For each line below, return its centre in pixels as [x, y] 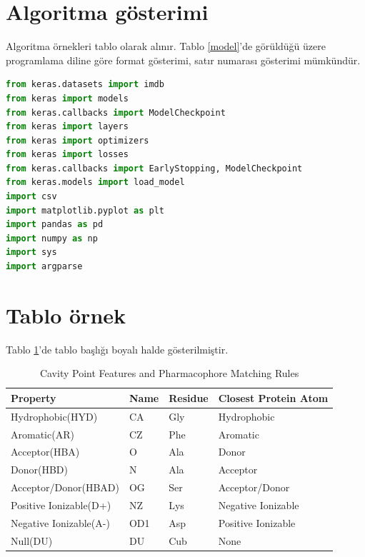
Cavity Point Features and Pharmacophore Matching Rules [169, 373]
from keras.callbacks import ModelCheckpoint [116, 112]
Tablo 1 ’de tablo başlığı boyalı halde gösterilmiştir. [117, 349]
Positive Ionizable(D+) [61, 505]
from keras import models [67, 98]
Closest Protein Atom [273, 397]
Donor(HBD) [39, 470]
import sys [31, 252]
